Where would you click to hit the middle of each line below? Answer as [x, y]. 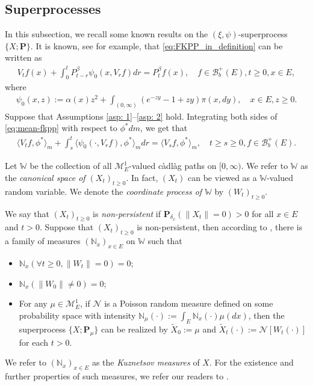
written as [23, 57]
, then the [266, 315]
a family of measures [43, 241]
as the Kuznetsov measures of [146, 362]
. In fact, [142, 177]
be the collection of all [71, 166]
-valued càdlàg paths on [173, 166]
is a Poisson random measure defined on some [189, 303]
